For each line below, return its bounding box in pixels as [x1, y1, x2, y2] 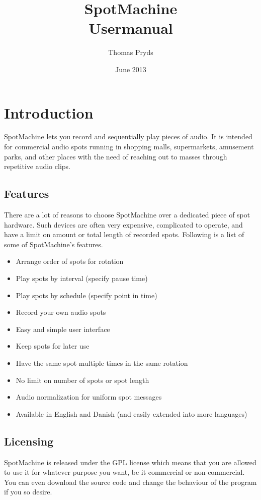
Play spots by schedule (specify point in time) [16, 290, 157, 300]
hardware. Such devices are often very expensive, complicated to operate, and [4, 219, 243, 230]
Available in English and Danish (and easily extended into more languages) [16, 408, 247, 419]
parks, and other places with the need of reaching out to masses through [4, 151, 227, 161]
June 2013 [115, 64, 146, 74]
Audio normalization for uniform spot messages [16, 392, 162, 402]
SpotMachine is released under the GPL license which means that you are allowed [4, 457, 256, 467]
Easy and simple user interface [16, 323, 110, 334]
